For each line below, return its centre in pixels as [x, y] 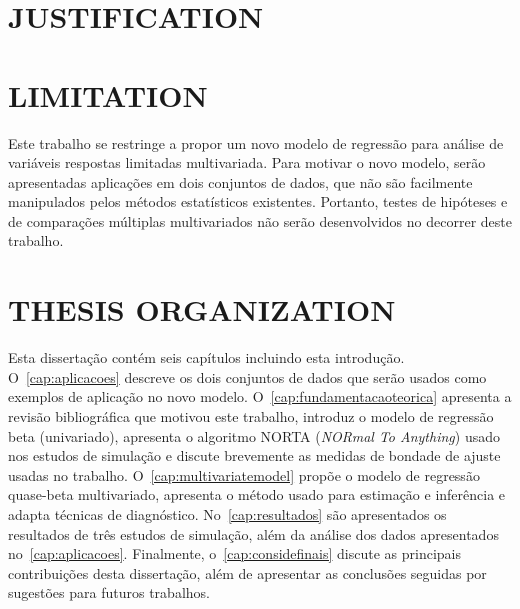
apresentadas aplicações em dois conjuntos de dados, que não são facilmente [240, 181]
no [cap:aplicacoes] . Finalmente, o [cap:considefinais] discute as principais [235, 553]
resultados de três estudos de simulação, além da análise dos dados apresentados [253, 533]
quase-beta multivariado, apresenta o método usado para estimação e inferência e [257, 494]
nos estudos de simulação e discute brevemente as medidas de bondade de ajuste [254, 455]
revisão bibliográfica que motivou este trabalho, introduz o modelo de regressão [251, 415]
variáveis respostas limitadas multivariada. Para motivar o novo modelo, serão [247, 162]
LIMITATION [108, 94]
